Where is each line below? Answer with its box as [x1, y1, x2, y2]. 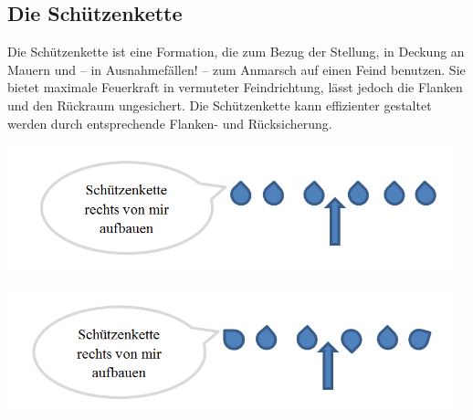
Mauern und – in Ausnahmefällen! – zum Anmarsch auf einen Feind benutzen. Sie [7, 59, 466, 79]
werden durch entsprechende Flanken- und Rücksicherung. [7, 113, 332, 132]
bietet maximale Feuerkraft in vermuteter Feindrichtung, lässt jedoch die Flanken [7, 78, 463, 97]
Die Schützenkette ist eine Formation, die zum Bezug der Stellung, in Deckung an [7, 42, 465, 61]
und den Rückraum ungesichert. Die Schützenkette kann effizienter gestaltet [7, 95, 432, 114]
